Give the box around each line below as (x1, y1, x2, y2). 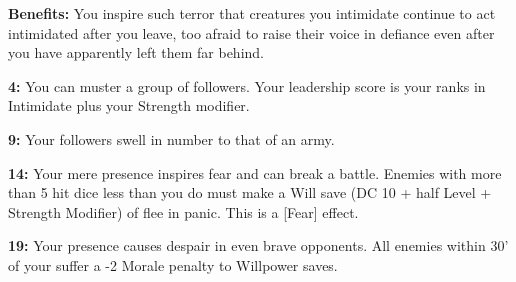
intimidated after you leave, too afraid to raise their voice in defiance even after (8, 22, 495, 43)
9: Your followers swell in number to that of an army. (8, 128, 335, 149)
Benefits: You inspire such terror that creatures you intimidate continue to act (8, 3, 496, 23)
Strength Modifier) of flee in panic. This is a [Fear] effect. (8, 201, 359, 222)
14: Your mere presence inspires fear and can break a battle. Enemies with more (8, 162, 502, 183)
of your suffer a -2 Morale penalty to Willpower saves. (8, 254, 338, 275)
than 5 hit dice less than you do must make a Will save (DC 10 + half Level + (8, 182, 492, 203)
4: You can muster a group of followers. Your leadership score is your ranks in (8, 75, 486, 96)
